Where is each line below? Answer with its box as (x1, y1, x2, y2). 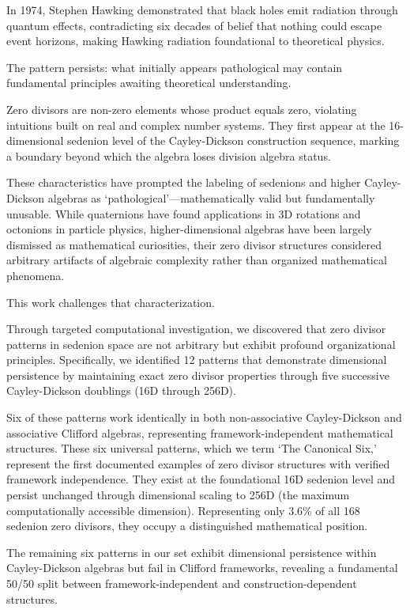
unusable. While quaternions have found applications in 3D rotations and (6, 205, 361, 222)
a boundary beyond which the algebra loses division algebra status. (6, 147, 331, 164)
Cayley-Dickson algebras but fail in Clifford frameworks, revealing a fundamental (6, 559, 398, 576)
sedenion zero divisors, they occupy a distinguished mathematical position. (6, 517, 368, 534)
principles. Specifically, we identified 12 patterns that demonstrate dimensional (6, 351, 387, 368)
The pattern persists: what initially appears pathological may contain (6, 59, 343, 75)
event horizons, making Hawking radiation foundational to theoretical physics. (6, 32, 385, 49)
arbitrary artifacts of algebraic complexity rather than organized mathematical (6, 252, 387, 268)
